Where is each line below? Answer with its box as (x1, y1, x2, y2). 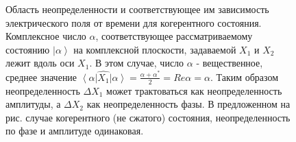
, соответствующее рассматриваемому (95, 29, 253, 43)
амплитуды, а (5, 97, 61, 111)
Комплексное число (5, 29, 86, 43)
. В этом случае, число (89, 56, 184, 70)
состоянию (5, 42, 50, 56)
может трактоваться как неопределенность (106, 83, 282, 97)
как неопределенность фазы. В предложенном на (86, 97, 291, 111)
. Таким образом (210, 69, 279, 84)
